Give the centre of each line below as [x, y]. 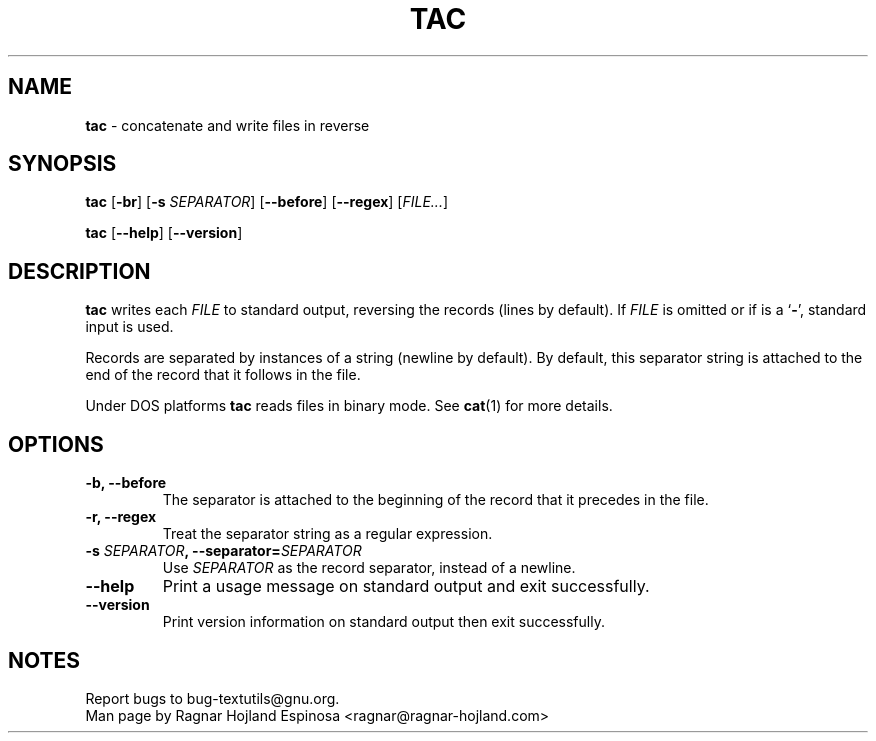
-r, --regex [121, 517]
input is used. [129, 327]
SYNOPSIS [62, 164]
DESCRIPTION [79, 271]
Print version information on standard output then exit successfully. [383, 622]
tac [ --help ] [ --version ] [164, 233]
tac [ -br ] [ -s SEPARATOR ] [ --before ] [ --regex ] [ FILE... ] [267, 202]
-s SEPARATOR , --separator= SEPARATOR [223, 551]
